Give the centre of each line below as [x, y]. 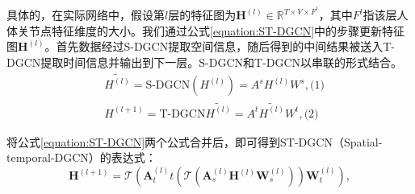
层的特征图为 [202, 15]
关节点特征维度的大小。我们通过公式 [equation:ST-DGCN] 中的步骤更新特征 [211, 30]
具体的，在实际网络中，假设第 [86, 15]
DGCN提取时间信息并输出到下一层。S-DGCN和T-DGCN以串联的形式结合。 [205, 62]
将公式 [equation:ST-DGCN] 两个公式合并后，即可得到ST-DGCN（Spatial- [195, 141]
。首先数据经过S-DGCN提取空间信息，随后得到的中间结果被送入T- [220, 46]
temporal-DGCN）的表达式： [82, 157]
